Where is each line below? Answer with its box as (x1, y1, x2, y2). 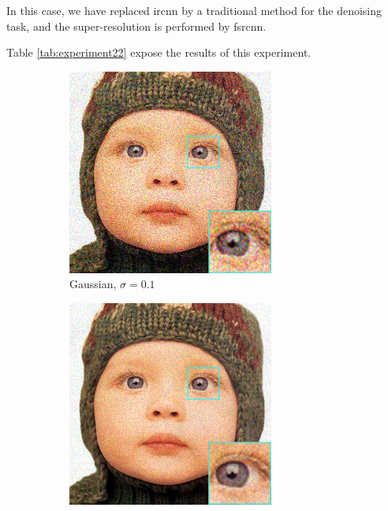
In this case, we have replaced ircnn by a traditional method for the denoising (6, 2, 382, 18)
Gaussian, (69, 276, 117, 292)
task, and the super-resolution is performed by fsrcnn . (6, 17, 267, 34)
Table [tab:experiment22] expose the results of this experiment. (6, 44, 312, 61)
